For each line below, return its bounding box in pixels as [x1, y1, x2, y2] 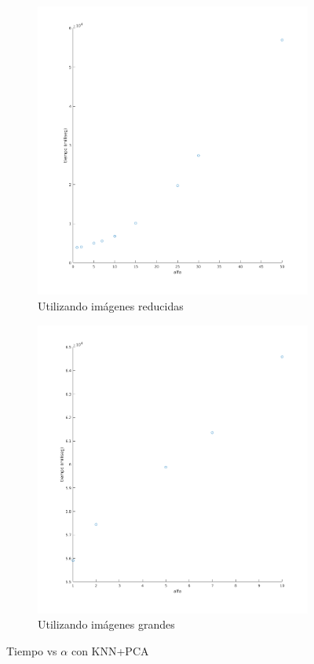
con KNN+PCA [71, 643, 149, 659]
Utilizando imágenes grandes [38, 616, 175, 633]
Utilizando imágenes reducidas [38, 297, 184, 314]
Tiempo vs [6, 643, 57, 659]
